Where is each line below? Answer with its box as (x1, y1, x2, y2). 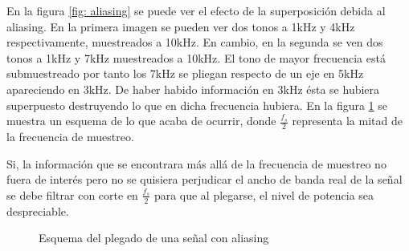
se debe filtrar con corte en (6, 186, 138, 203)
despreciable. (6, 202, 69, 219)
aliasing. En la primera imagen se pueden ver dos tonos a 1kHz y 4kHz (6, 18, 355, 34)
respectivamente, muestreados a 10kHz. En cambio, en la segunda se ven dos (6, 34, 383, 51)
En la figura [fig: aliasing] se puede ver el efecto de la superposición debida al (6, 2, 386, 18)
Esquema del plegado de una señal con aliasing (39, 229, 269, 246)
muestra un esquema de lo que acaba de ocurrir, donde (6, 112, 276, 129)
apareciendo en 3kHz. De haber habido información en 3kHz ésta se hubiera (6, 80, 380, 97)
